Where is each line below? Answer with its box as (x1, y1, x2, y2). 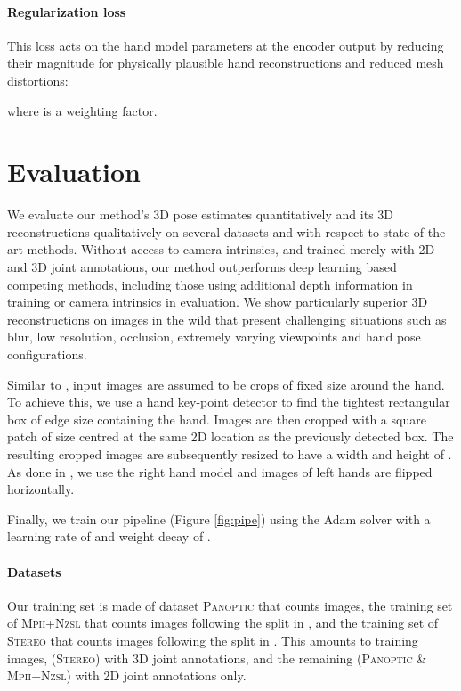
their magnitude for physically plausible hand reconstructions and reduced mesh (7, 53, 444, 72)
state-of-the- (383, 222, 449, 241)
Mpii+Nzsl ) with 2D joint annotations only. (7, 666, 247, 685)
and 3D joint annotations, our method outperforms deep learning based (7, 258, 397, 276)
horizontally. (7, 480, 75, 498)
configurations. (7, 345, 87, 364)
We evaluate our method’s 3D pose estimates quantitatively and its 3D (7, 205, 394, 224)
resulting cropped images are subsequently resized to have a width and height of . (7, 445, 452, 464)
